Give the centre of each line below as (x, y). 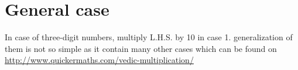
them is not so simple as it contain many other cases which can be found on (141, 48)
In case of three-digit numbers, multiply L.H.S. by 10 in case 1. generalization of (149, 37)
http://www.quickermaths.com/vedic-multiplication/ (99, 60)
